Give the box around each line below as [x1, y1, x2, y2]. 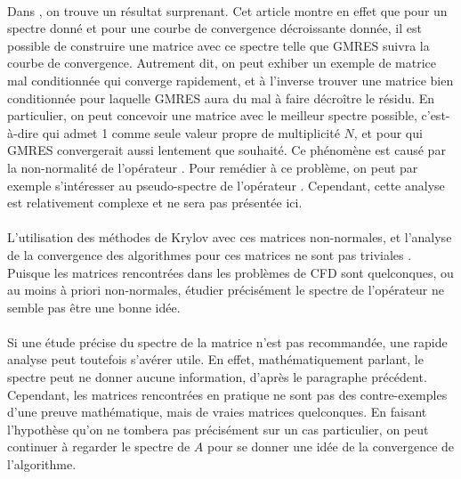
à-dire [7, 123, 39, 142]
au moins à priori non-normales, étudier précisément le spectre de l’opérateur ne [7, 280, 444, 299]
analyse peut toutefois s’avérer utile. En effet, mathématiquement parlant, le [7, 350, 424, 369]
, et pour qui [353, 123, 423, 142]
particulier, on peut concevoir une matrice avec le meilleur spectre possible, [7, 106, 417, 125]
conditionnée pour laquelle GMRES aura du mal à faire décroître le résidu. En [7, 88, 435, 107]
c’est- [421, 106, 450, 125]
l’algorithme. [7, 455, 77, 474]
